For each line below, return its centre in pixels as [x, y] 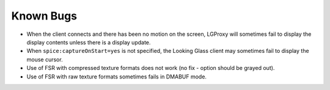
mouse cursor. [45, 59]
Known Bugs [44, 16]
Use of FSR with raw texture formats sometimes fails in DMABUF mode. [117, 77]
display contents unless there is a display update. [89, 42]
